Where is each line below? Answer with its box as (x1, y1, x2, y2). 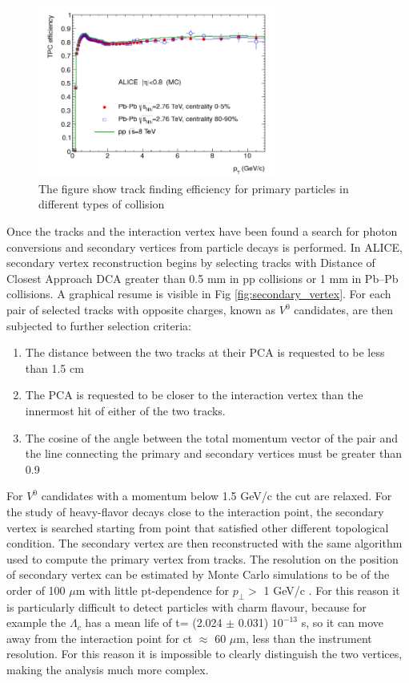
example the (6, 614, 66, 631)
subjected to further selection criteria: (6, 317, 191, 333)
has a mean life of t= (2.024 (85, 614, 223, 631)
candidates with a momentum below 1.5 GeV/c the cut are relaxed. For (41, 487, 392, 504)
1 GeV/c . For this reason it (263, 581, 400, 598)
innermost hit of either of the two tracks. (25, 402, 226, 418)
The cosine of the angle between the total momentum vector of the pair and (25, 429, 399, 446)
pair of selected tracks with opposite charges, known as (6, 301, 276, 317)
